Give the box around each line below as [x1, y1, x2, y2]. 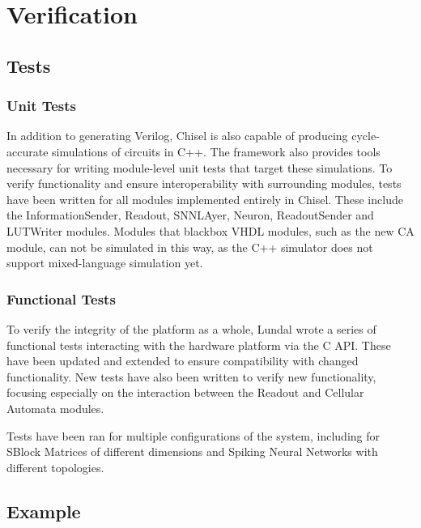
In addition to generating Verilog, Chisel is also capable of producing [6, 127, 348, 144]
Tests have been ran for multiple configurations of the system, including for [6, 427, 381, 444]
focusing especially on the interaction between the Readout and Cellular [6, 384, 364, 401]
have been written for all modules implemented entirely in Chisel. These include [6, 190, 403, 207]
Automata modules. [6, 399, 104, 416]
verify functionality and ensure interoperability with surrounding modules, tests [6, 175, 402, 192]
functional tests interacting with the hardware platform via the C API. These [6, 336, 391, 353]
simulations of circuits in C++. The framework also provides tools [52, 143, 381, 160]
